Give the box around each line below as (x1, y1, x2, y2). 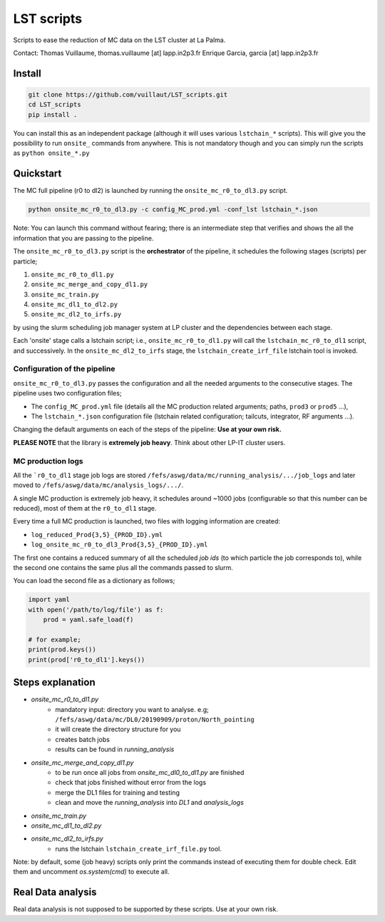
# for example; (28, 636, 81, 643)
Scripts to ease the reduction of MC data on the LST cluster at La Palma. (13, 36, 226, 44)
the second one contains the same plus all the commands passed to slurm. (13, 563, 233, 572)
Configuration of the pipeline (13, 364, 115, 374)
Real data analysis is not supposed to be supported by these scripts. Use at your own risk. (13, 905, 278, 913)
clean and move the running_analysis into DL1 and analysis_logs (55, 798, 244, 807)
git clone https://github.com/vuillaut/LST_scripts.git (28, 90, 228, 99)
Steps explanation (13, 676, 96, 688)
